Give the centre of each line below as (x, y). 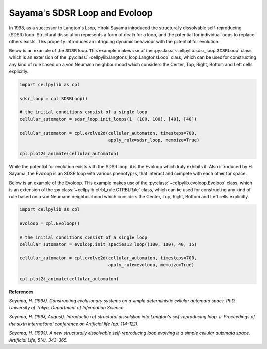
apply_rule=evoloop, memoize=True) (151, 265)
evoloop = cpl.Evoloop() (50, 224)
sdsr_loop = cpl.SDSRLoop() (53, 98)
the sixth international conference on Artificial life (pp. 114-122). (74, 324)
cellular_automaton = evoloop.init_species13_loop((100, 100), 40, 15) (108, 244)
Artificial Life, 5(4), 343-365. (38, 340)
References (21, 292)
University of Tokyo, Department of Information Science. (67, 307)
